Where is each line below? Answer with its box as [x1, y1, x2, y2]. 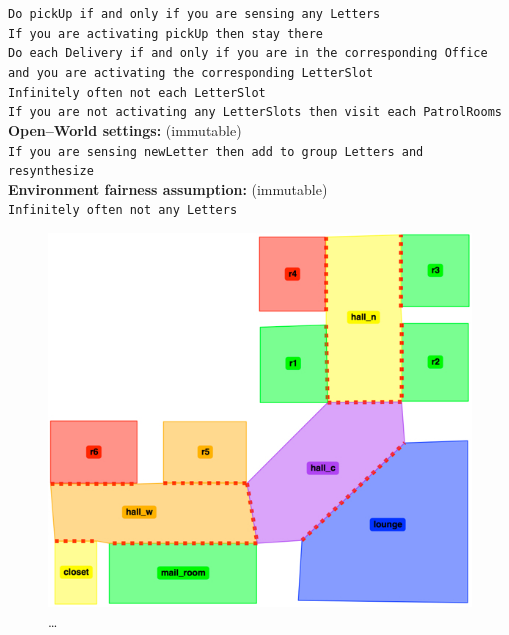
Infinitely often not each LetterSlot [8, 85, 266, 100]
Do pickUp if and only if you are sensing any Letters [8, 7, 381, 21]
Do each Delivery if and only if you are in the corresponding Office [8, 46, 488, 61]
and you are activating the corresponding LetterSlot [8, 65, 374, 80]
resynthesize [8, 164, 94, 179]
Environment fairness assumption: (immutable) [8, 178, 328, 199]
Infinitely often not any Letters [8, 203, 238, 218]
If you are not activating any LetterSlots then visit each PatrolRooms [8, 105, 502, 120]
